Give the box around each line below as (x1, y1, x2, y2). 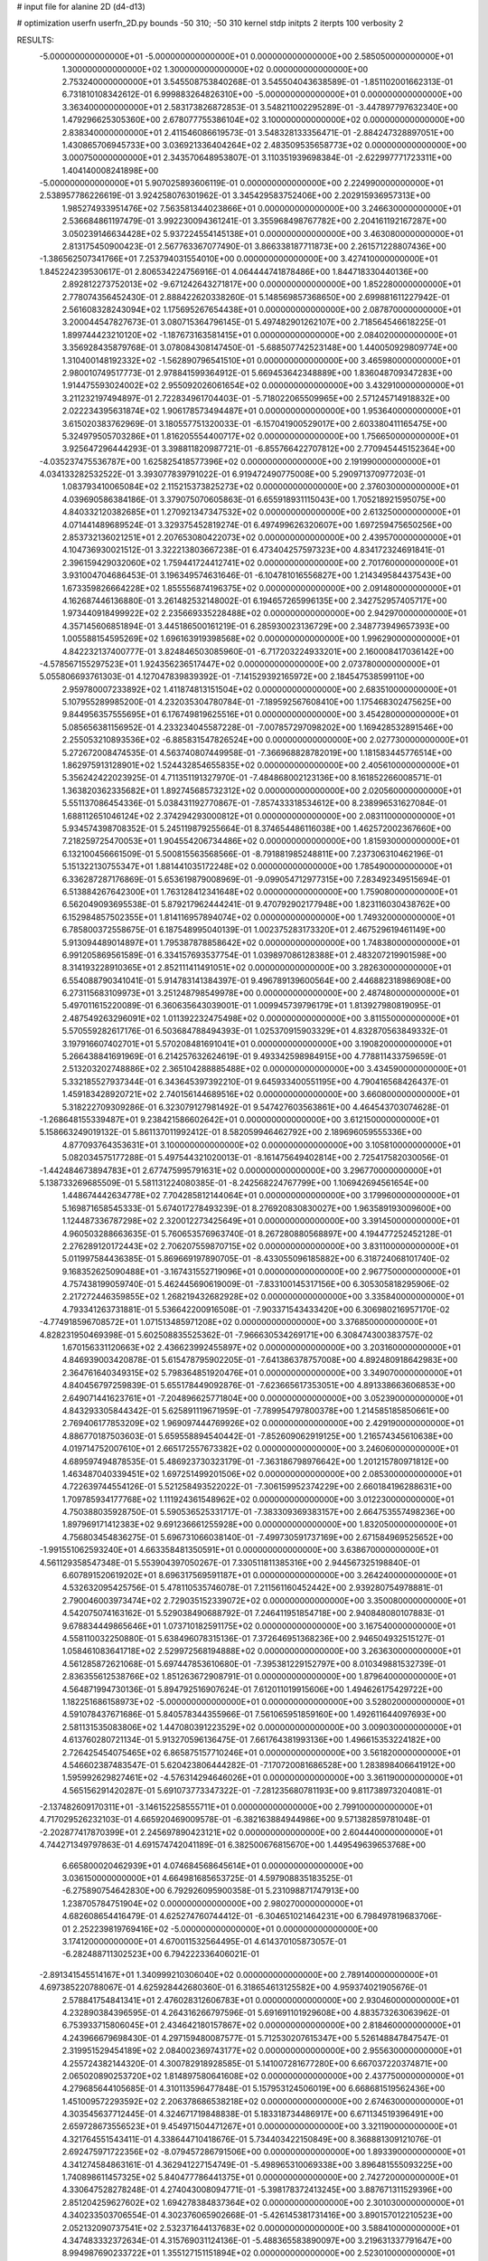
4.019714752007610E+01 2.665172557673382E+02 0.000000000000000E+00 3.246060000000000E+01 (61, 1443, 459, 1454)
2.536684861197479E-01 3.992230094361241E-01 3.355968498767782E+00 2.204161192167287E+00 (61, 215, 447, 226)
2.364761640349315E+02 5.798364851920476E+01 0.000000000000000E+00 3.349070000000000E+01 (61, 1367, 463, 1378)
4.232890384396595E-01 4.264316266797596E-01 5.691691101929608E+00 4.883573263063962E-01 (61, 2007, 450, 2018)
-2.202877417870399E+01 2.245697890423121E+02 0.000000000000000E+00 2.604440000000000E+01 (39, 1827, 443, 1838)
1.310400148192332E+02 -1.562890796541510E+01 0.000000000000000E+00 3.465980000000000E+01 (61, 355, 461, 365)
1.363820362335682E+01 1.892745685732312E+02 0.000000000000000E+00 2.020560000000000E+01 (61, 785, 462, 796)
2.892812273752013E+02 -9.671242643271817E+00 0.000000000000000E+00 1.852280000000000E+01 (61, 279, 461, 289)
